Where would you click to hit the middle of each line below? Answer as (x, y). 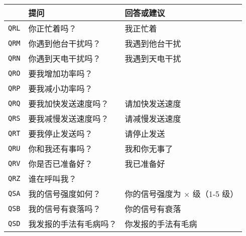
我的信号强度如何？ (65, 194)
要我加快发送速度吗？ (69, 103)
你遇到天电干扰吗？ (65, 58)
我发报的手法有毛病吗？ (73, 224)
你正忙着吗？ (52, 28)
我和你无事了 (149, 149)
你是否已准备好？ (60, 164)
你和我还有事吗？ (60, 149)
